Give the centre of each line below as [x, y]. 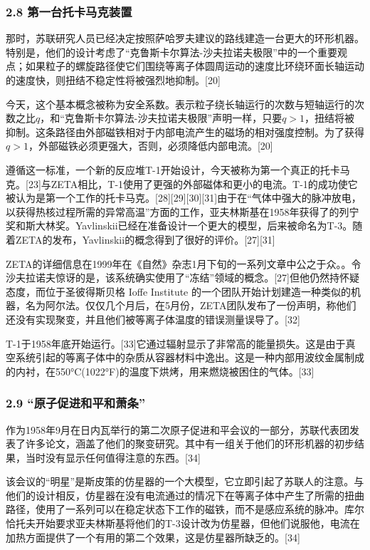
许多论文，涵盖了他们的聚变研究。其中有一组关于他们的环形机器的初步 [190, 443]
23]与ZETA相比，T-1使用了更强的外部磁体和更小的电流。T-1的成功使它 [193, 183]
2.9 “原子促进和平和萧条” [76, 403]
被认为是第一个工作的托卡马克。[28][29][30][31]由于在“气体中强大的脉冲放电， [184, 198]
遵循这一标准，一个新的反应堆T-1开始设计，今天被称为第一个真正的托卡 [173, 169]
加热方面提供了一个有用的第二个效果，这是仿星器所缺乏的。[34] [153, 537]
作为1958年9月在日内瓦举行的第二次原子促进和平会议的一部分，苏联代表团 [178, 429]
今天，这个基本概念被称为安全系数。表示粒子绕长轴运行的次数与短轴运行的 [180, 104]
